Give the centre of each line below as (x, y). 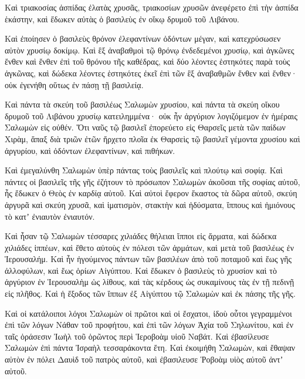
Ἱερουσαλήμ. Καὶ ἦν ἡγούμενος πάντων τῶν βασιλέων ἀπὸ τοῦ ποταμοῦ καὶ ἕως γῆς (148, 259)
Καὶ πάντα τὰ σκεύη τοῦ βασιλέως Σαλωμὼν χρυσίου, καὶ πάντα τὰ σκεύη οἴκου (142, 104)
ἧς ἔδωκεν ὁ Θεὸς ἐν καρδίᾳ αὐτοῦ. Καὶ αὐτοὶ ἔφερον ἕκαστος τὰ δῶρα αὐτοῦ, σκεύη (151, 193)
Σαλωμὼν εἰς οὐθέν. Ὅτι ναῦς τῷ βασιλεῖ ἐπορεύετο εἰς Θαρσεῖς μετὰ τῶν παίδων (145, 127)
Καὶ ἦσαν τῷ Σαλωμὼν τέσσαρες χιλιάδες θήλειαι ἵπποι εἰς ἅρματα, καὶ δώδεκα (141, 236)
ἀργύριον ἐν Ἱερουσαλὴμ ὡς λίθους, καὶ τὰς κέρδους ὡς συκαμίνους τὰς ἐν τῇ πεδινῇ (150, 282)
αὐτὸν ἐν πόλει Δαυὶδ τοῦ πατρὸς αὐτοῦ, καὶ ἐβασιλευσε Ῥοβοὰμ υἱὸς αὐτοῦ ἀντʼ (144, 359)
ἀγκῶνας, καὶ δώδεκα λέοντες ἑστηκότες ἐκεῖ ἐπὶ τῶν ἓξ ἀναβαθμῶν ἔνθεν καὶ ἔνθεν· (151, 73)
